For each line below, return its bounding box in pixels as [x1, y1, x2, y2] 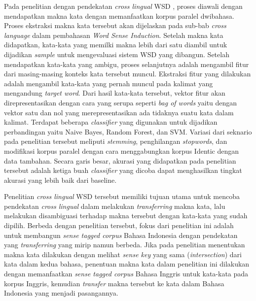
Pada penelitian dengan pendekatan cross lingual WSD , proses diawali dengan [4, 1, 243, 11]
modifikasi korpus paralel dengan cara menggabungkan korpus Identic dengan [4, 145, 239, 156]
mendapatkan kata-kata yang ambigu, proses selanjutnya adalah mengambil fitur [4, 59, 249, 69]
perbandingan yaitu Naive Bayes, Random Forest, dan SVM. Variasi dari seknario [4, 126, 252, 136]
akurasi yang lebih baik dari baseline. [4, 174, 117, 185]
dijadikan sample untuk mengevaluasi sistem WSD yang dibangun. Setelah [4, 49, 229, 59]
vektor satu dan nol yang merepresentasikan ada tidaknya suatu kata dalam [4, 107, 234, 117]
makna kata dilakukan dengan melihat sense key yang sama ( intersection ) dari [4, 249, 242, 259]
